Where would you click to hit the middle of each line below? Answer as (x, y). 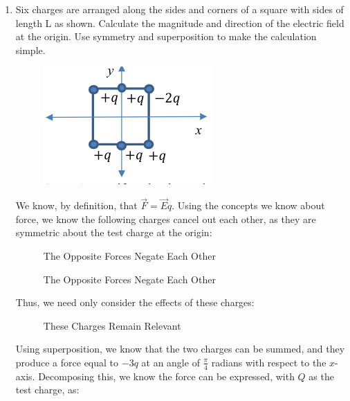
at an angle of (171, 362)
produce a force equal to (67, 362)
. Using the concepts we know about (248, 205)
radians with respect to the (269, 362)
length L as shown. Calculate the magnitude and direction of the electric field (180, 23)
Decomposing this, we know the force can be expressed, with (166, 376)
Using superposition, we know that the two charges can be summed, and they (180, 349)
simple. (30, 50)
